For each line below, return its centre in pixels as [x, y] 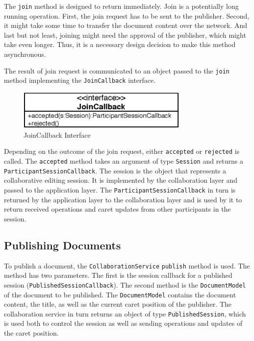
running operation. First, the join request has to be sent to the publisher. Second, [127, 15]
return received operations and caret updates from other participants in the [117, 209]
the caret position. [31, 333]
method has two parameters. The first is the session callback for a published [118, 275]
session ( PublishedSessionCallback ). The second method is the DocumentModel [125, 284]
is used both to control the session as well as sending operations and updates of [123, 323]
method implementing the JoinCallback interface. [80, 80]
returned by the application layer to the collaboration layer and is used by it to [123, 199]
